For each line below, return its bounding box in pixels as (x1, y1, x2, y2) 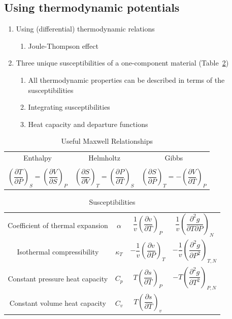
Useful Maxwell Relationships (61, 136, 153, 146)
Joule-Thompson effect (28, 40, 98, 51)
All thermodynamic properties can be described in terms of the (28, 74, 225, 85)
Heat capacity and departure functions (28, 118, 148, 129)
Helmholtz (88, 152, 120, 163)
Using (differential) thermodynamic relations (16, 23, 155, 34)
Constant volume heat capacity (9, 297, 106, 308)
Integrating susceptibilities (28, 102, 110, 112)
